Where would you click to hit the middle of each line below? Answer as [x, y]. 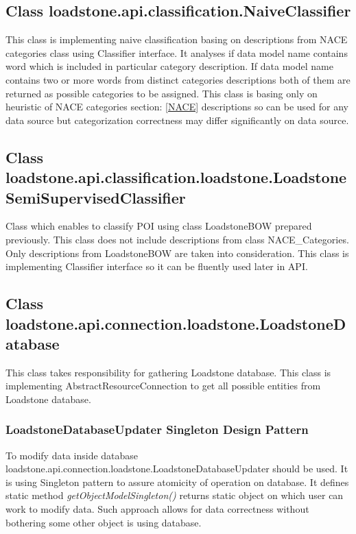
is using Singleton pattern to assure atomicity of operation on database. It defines [177, 482]
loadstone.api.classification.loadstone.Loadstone [176, 177]
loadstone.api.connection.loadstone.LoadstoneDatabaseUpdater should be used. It [177, 469]
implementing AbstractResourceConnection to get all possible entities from [163, 386]
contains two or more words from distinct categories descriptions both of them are [178, 79]
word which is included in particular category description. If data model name [169, 66]
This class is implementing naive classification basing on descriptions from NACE [177, 39]
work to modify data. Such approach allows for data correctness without [157, 509]
